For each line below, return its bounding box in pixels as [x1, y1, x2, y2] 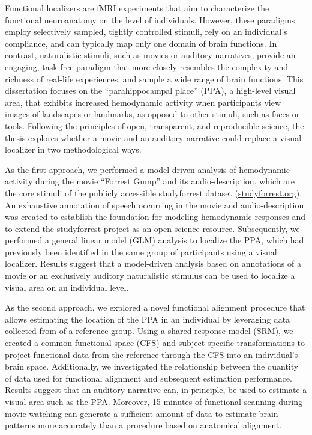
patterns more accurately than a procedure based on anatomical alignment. [5, 419, 282, 431]
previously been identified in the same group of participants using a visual [5, 245, 277, 258]
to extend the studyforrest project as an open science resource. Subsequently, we [5, 222, 300, 234]
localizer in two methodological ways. [5, 143, 142, 156]
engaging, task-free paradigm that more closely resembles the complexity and [5, 60, 289, 73]
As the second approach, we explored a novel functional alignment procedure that [5, 301, 305, 314]
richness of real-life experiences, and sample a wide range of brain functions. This [5, 72, 304, 85]
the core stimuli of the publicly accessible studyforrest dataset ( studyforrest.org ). [5, 186, 302, 199]
